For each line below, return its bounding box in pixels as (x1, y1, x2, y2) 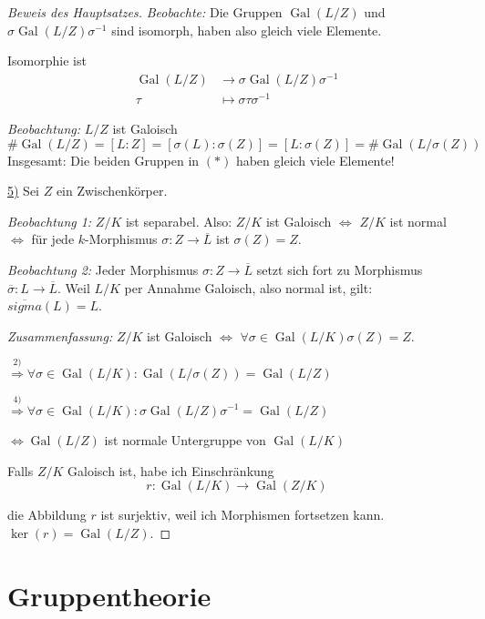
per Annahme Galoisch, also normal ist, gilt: (124, 278, 373, 297)
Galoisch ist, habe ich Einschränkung (67, 461, 274, 480)
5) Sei (7, 181, 40, 200)
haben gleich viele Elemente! (235, 150, 395, 169)
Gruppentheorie (7, 576, 212, 614)
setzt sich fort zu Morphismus (256, 259, 423, 279)
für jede (31, 229, 75, 249)
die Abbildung (7, 505, 87, 524)
